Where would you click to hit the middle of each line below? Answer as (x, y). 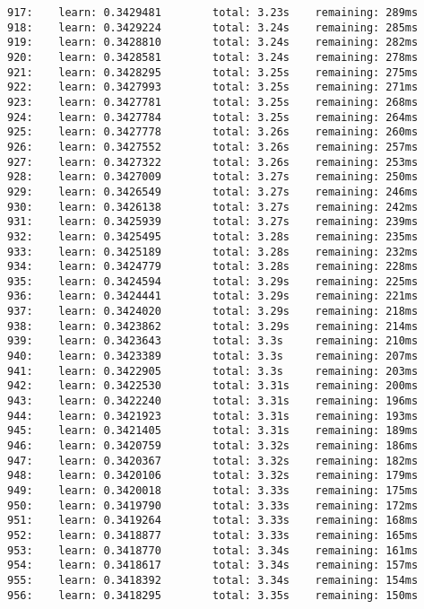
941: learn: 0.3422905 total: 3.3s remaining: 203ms (213, 371)
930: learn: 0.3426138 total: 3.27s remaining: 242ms (213, 207)
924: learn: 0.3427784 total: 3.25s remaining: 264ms (213, 117)
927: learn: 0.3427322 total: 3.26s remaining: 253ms (213, 162)
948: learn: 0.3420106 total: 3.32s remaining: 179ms (213, 476)
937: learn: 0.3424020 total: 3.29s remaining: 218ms (213, 312)
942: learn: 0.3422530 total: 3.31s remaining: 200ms (213, 386)
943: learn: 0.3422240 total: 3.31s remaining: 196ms (213, 401)
